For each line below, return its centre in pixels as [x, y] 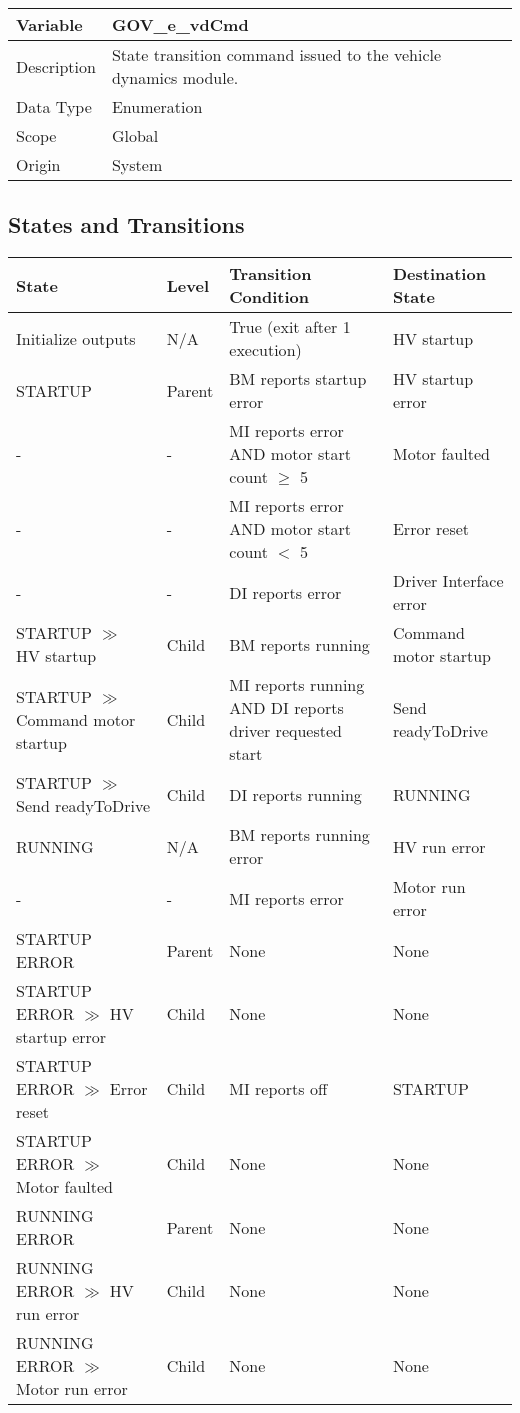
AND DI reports [286, 708]
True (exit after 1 [290, 327]
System [137, 164]
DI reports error [285, 592]
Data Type [54, 106]
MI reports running [297, 685]
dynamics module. [175, 77]
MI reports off [278, 1089]
